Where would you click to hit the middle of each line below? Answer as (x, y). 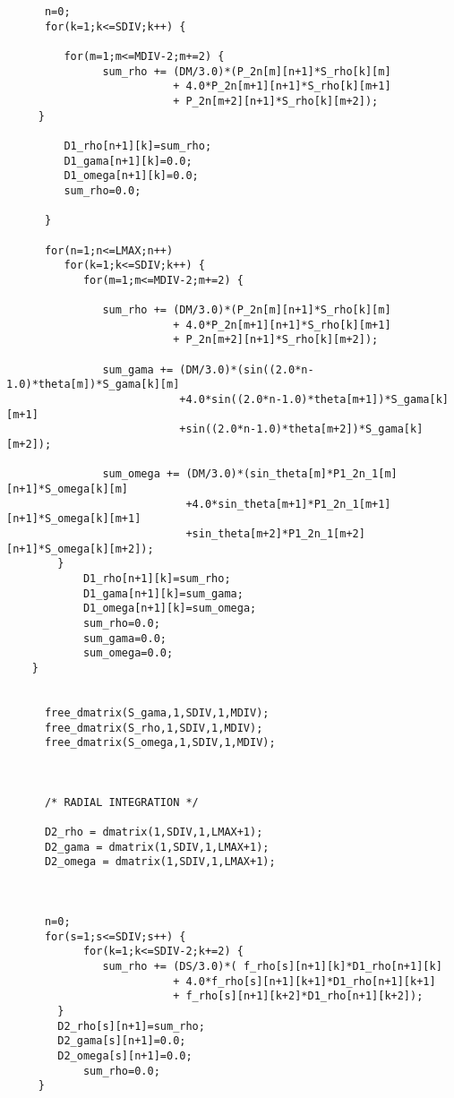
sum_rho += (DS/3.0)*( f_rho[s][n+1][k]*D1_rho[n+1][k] (272, 966)
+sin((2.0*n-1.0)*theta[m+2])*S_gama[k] (301, 429)
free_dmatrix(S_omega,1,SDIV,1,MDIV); (160, 743)
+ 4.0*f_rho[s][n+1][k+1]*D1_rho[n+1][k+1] (304, 981)
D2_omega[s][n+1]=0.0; (125, 1055)
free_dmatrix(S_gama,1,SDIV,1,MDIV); (157, 712)
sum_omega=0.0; (128, 653)
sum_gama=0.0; (124, 638)
